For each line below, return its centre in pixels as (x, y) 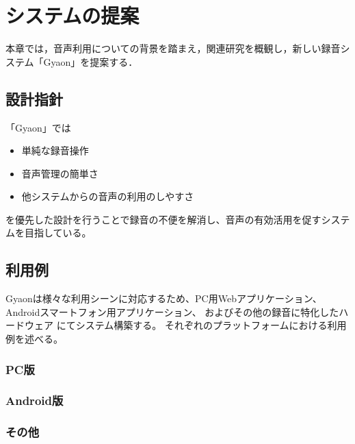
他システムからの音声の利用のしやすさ (108, 196)
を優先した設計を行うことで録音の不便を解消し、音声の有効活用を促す (163, 219)
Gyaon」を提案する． (91, 61)
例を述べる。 (34, 339)
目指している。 (58, 233)
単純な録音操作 (55, 150)
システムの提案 (73, 15)
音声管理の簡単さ (60, 173)
